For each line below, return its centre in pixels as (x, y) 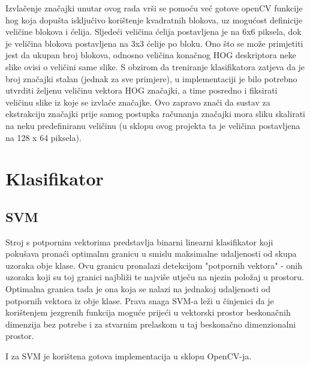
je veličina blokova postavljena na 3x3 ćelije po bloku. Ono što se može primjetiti (154, 43)
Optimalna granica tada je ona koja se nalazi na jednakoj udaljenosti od (138, 289)
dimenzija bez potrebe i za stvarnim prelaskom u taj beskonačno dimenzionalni (151, 324)
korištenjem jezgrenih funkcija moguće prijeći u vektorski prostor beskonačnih (148, 312)
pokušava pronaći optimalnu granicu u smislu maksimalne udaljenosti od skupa (151, 253)
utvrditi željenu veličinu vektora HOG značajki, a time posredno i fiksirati (142, 90)
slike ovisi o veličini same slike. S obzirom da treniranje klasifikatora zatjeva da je (155, 66)
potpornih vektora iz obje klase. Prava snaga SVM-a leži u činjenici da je (140, 300)
